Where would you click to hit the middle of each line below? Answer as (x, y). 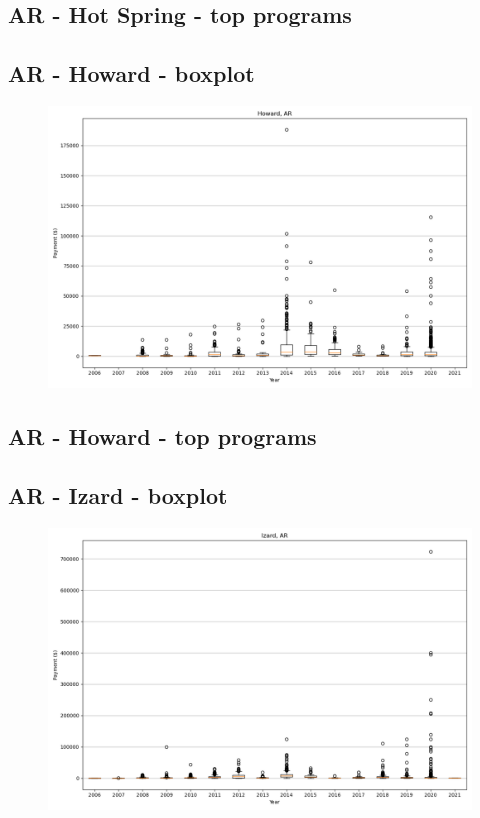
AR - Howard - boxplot (131, 73)
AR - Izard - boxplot (118, 495)
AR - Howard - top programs (162, 436)
